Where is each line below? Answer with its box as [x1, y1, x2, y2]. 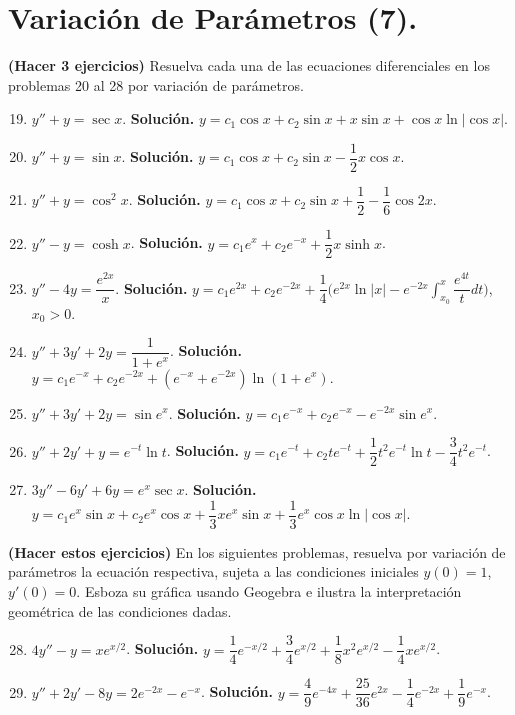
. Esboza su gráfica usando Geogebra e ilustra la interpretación [76, 581, 462, 601]
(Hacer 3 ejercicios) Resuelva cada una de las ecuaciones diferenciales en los [8, 55, 490, 76]
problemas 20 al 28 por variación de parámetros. [8, 74, 304, 95]
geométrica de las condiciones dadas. [8, 600, 232, 621]
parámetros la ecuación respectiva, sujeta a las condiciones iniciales [8, 561, 419, 582]
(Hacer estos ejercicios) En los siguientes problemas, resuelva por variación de [8, 541, 506, 562]
